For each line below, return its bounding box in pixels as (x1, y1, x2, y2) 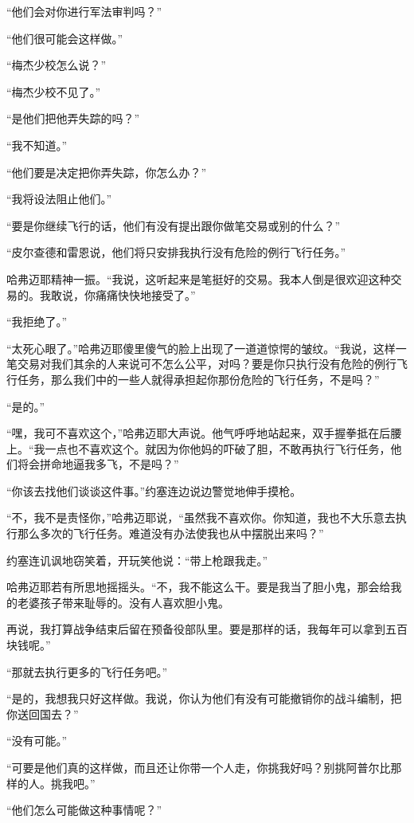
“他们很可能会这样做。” (6, 29, 123, 46)
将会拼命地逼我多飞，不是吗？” (17, 456, 179, 472)
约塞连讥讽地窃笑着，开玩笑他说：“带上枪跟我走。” (6, 551, 268, 568)
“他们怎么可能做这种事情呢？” (6, 801, 162, 818)
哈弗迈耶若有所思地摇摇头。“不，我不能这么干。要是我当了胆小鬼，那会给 (6, 578, 391, 595)
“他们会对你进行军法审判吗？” (6, 3, 162, 19)
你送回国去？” (6, 705, 79, 722)
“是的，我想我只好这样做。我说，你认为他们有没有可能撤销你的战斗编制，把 (6, 690, 402, 707)
